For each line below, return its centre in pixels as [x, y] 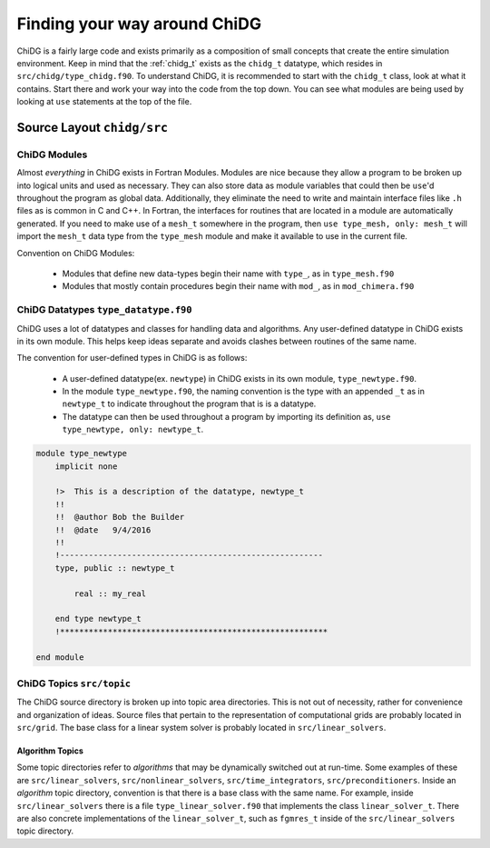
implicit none [86, 466]
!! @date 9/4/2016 [103, 530]
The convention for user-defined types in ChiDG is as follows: [132, 358]
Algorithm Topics [50, 751]
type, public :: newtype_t [115, 568]
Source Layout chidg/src [92, 127]
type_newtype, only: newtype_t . [133, 429]
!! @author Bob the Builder [120, 517]
